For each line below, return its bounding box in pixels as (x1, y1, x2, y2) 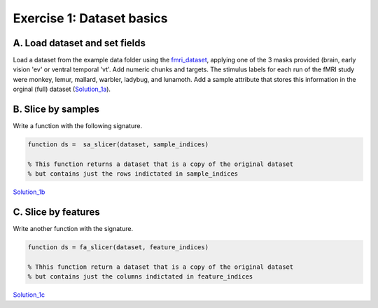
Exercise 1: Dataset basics (13, 10, 168, 26)
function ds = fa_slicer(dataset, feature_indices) (27, 244, 209, 251)
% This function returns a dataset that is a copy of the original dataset (27, 160, 294, 168)
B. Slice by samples (13, 104, 99, 115)
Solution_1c (13, 290, 45, 299)
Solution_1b (13, 188, 45, 196)
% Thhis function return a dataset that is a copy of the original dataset (27, 262, 294, 271)
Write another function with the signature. (13, 225, 133, 233)
